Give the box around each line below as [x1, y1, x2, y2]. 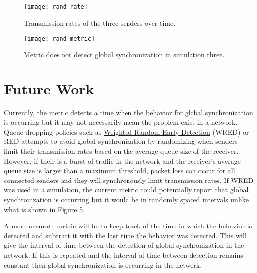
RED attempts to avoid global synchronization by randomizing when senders [4, 136, 238, 146]
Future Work [4, 78, 94, 98]
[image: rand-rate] [24, 3, 88, 10]
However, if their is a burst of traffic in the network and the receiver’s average [4, 155, 241, 166]
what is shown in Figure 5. [4, 204, 85, 214]
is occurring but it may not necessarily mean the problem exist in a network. [4, 117, 238, 127]
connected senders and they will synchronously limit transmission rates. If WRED [4, 175, 254, 185]
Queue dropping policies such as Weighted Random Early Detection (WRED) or [4, 126, 249, 136]
